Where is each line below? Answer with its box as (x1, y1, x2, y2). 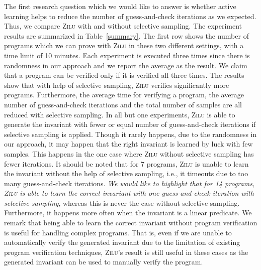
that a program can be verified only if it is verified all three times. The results (4, 70, 244, 80)
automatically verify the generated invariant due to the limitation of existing (4, 237, 240, 247)
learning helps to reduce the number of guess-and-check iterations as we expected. (4, 11, 256, 21)
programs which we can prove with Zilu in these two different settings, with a (4, 40, 244, 51)
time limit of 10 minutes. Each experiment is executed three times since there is (4, 50, 250, 60)
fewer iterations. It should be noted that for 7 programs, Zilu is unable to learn (4, 158, 249, 169)
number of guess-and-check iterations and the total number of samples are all (4, 99, 242, 109)
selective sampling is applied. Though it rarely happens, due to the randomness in (4, 128, 257, 139)
